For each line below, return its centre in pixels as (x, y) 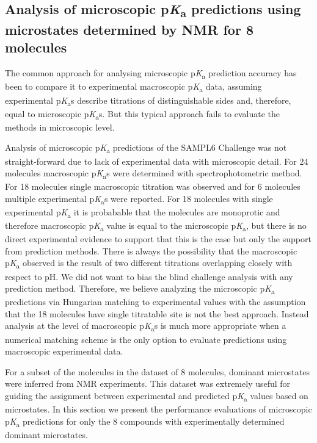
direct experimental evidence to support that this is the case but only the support (158, 239)
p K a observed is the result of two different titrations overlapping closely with (149, 264)
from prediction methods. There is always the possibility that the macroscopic (151, 250)
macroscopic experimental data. (64, 351)
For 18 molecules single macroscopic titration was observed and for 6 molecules (153, 186)
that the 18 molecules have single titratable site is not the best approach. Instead (157, 313)
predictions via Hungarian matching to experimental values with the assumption (155, 302)
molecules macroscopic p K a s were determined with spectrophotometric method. (154, 174)
